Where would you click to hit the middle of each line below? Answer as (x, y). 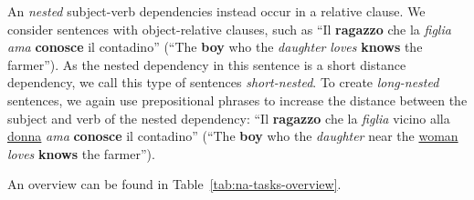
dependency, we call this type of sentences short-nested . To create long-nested (223, 82)
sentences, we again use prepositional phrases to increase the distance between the (237, 100)
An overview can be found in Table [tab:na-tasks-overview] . (174, 184)
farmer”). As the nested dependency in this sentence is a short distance (207, 64)
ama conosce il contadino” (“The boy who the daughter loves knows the (215, 47)
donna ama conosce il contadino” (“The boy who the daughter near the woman (233, 136)
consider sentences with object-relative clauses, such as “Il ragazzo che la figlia (229, 29)
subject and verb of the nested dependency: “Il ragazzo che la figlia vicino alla (229, 118)
